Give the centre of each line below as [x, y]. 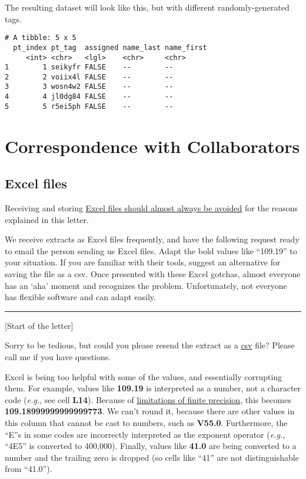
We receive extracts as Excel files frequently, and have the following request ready [152, 239]
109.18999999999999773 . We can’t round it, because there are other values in [150, 411]
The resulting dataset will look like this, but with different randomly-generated [147, 7]
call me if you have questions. [58, 356]
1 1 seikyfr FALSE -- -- [89, 67]
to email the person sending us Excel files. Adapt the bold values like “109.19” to [151, 250]
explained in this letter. [47, 219]
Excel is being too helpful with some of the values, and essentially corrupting [144, 376]
